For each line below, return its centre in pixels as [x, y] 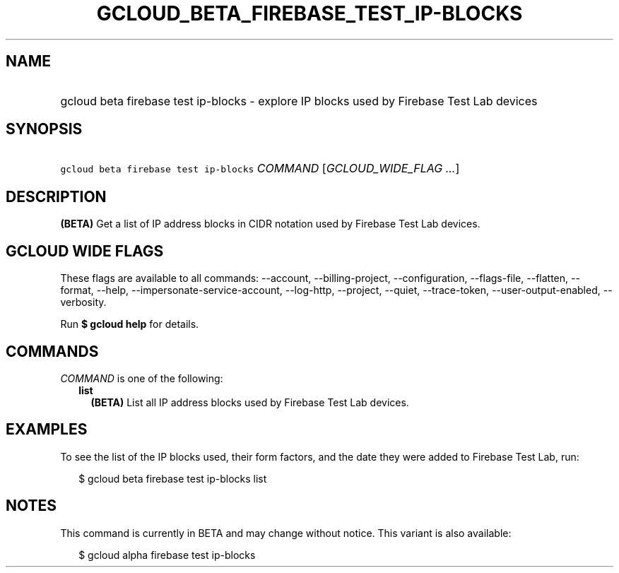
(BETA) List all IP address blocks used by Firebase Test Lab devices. [250, 402]
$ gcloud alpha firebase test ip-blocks [167, 555]
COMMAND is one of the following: [142, 378]
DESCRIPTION [56, 196]
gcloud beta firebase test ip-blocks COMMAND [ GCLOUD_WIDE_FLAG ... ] [260, 169]
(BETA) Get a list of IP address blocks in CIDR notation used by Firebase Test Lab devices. [270, 224]
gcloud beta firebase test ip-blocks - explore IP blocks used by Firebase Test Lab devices [299, 101]
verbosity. [83, 302]
